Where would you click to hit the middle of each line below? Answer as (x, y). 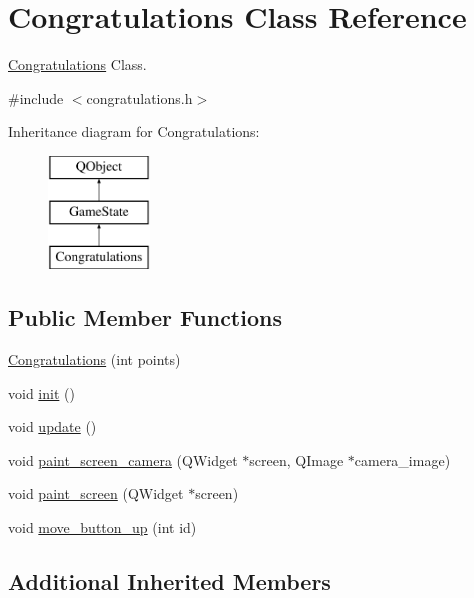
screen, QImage (296, 459)
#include (36, 97)
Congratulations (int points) (94, 359)
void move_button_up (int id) (102, 527)
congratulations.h (139, 97)
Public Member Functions (145, 317)
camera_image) (402, 459)
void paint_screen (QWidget (96, 493)
